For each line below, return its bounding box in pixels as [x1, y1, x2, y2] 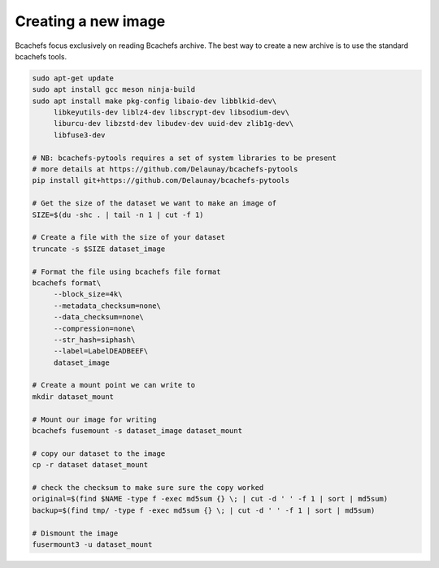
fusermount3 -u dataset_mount [32, 540, 153, 548]
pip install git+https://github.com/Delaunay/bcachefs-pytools [32, 176, 290, 185]
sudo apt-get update [32, 73, 114, 83]
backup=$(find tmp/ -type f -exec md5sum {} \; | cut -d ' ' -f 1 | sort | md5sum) [32, 505, 376, 515]
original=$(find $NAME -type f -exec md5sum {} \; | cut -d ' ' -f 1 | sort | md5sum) [32, 494, 389, 504]
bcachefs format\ [32, 278, 102, 288]
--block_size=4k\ [53, 289, 123, 299]
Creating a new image [15, 12, 166, 30]
